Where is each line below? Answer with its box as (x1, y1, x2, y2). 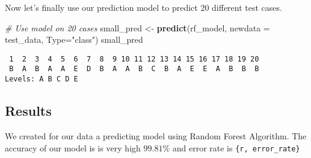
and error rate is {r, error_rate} (172, 141, 300, 154)
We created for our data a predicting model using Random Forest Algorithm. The (5, 129, 307, 142)
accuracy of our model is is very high (5, 141, 141, 154)
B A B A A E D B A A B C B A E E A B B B (9, 65, 259, 74)
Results (5, 101, 52, 120)
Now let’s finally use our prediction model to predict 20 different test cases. (5, 1, 282, 13)
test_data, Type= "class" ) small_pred (5, 33, 143, 46)
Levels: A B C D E (5, 75, 78, 84)
